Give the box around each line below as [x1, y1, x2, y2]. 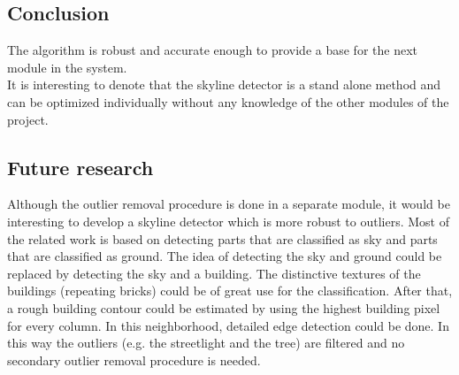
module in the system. [7, 57, 127, 76]
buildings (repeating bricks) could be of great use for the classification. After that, [7, 281, 453, 300]
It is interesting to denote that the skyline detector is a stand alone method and [7, 75, 441, 94]
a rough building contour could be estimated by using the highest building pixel [7, 298, 440, 317]
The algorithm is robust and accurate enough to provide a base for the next [7, 41, 417, 59]
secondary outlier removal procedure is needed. [7, 350, 261, 369]
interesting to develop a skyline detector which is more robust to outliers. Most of [7, 211, 449, 230]
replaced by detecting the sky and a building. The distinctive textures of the [7, 264, 421, 282]
